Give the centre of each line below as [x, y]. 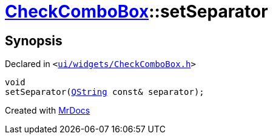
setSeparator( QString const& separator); [105, 92]
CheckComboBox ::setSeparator [136, 11]
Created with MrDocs [48, 111]
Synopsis [34, 40]
